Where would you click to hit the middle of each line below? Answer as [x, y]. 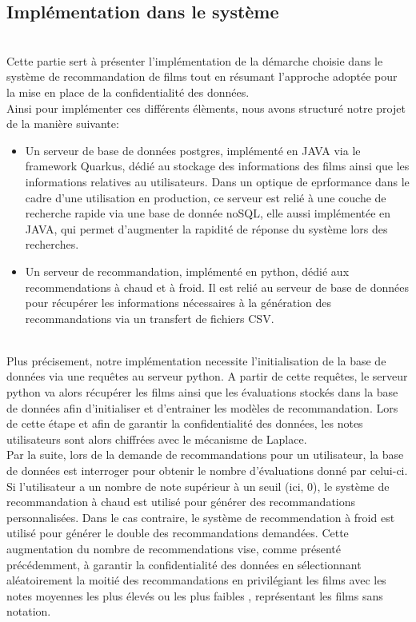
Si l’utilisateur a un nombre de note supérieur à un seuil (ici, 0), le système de [198, 486]
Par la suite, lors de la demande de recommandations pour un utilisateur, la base [205, 455]
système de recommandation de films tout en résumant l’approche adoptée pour [202, 76]
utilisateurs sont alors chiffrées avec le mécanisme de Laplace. [157, 439]
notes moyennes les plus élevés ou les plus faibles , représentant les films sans [195, 595]
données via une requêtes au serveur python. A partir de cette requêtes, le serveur [207, 376]
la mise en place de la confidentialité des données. [128, 92]
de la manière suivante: [63, 124]
